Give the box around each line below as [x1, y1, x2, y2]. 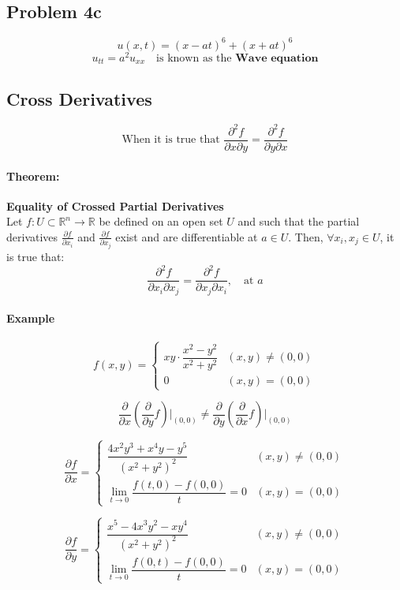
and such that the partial [237, 213, 360, 230]
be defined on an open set [99, 213, 223, 230]
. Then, [288, 228, 323, 245]
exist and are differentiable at [115, 228, 258, 245]
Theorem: [6, 167, 60, 184]
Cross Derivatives [6, 86, 152, 110]
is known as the [156, 52, 232, 64]
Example [6, 310, 55, 327]
